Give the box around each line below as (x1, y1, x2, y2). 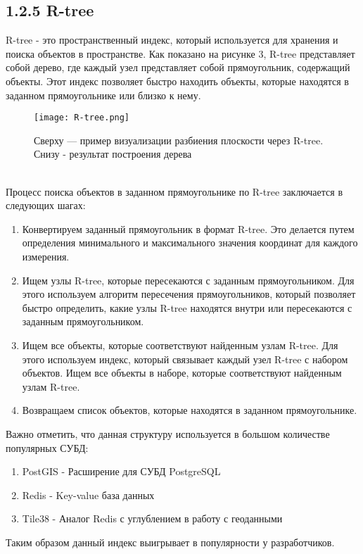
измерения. (22, 248, 70, 263)
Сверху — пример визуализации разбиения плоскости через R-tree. (34, 132, 324, 147)
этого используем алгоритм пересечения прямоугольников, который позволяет (22, 287, 356, 301)
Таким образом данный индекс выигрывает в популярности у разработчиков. (6, 534, 335, 549)
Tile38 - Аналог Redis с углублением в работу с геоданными (22, 511, 283, 526)
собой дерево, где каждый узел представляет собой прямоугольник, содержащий (6, 60, 350, 75)
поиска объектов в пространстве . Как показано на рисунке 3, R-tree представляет (6, 46, 355, 61)
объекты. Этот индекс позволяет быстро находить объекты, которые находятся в (6, 73, 349, 88)
